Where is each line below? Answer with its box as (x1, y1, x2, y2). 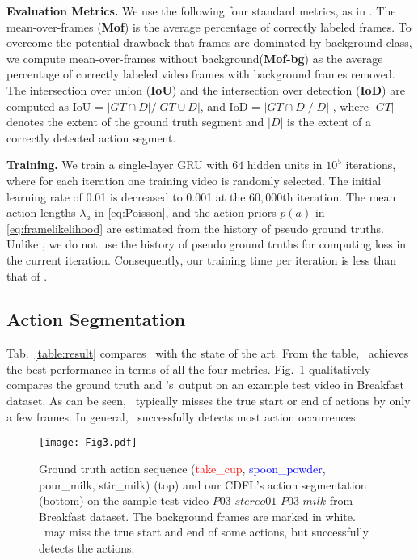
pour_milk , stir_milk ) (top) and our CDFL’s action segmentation (39, 476, 367, 493)
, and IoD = (200, 97, 260, 114)
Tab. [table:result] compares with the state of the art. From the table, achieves (6, 345, 409, 362)
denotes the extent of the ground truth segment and (6, 113, 264, 130)
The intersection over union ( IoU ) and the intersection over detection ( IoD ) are (6, 81, 405, 98)
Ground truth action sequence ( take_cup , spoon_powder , (39, 459, 326, 476)
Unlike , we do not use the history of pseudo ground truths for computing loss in (6, 235, 407, 252)
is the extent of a (287, 113, 371, 130)
